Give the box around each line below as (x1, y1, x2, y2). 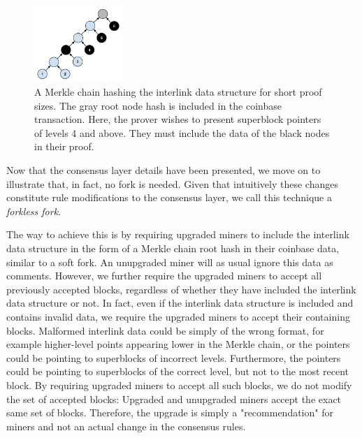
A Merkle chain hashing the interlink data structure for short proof (34, 85, 322, 99)
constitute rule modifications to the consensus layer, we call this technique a (6, 190, 333, 205)
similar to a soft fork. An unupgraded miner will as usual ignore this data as (6, 254, 333, 269)
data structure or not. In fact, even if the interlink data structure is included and (6, 295, 354, 310)
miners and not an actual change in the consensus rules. (6, 418, 246, 433)
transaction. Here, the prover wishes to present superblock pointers (34, 112, 321, 126)
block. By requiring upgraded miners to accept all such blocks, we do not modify (6, 377, 352, 392)
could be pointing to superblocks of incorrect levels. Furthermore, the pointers (6, 350, 341, 365)
